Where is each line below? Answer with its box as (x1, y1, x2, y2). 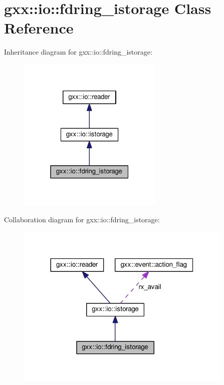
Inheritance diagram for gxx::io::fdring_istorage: (4, 47, 152, 57)
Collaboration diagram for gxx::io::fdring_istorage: (4, 214, 160, 224)
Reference (4, 18, 74, 38)
